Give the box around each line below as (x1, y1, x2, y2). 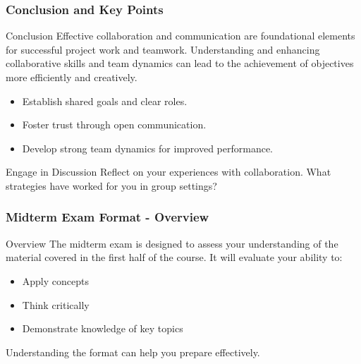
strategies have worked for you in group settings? (6, 178, 217, 193)
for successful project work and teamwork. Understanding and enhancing (6, 42, 320, 56)
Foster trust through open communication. (22, 117, 207, 132)
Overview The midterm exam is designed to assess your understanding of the (6, 236, 338, 250)
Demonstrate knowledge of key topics (22, 321, 183, 336)
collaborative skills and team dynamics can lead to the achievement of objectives (6, 56, 354, 71)
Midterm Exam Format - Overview (6, 208, 209, 226)
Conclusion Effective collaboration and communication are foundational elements (6, 28, 355, 43)
